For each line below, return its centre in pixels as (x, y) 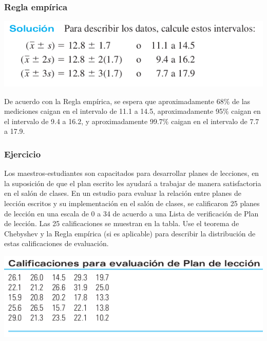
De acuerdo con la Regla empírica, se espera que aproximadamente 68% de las (127, 101)
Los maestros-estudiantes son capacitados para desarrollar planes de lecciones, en (132, 173)
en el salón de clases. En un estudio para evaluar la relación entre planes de (123, 193)
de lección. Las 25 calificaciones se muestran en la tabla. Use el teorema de (122, 223)
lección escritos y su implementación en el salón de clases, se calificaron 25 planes (132, 203)
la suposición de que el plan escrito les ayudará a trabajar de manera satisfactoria (133, 183)
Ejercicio (23, 154)
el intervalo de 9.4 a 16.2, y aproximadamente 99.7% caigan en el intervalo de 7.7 (132, 121)
